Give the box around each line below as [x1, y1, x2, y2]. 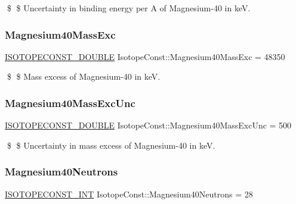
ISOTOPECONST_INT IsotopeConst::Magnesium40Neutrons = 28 [5, 187, 253, 200]
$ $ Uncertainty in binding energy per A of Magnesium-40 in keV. [7, 2, 251, 14]
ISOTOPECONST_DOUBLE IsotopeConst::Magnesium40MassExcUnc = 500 [5, 119, 292, 131]
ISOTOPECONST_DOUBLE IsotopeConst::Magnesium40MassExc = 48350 [5, 50, 285, 62]
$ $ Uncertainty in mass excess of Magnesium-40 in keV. [7, 139, 215, 151]
